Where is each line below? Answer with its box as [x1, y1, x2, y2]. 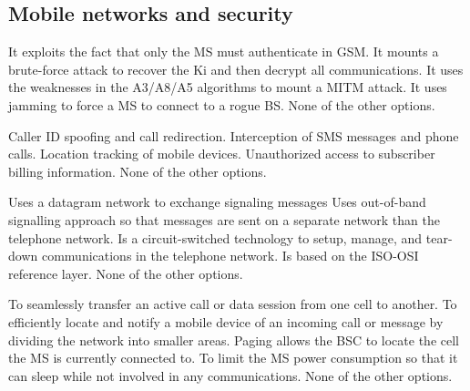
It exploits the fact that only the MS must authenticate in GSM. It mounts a [8, 42, 439, 61]
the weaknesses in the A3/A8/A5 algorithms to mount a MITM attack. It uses [8, 77, 447, 97]
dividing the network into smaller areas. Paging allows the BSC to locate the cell [8, 330, 459, 349]
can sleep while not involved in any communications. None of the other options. [8, 365, 453, 385]
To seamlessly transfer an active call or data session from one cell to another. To [8, 294, 457, 314]
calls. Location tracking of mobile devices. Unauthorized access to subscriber [8, 144, 435, 163]
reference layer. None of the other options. [8, 263, 243, 283]
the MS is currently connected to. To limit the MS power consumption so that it [8, 348, 458, 367]
